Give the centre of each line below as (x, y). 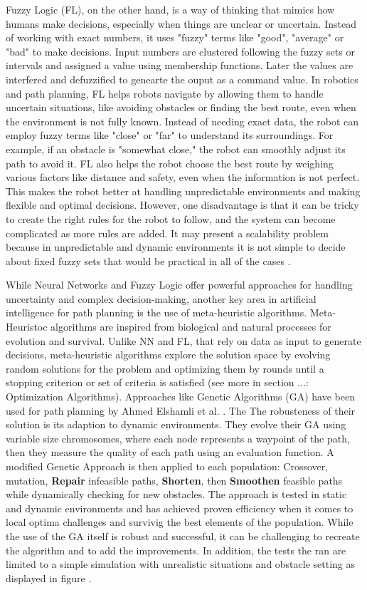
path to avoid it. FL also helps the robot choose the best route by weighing (170, 163)
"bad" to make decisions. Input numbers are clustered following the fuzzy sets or (180, 51)
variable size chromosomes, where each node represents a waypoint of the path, (178, 438)
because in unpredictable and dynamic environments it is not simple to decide (176, 247)
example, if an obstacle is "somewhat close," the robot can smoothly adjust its (176, 149)
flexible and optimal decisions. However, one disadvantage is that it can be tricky (182, 205)
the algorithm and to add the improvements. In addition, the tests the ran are (176, 550)
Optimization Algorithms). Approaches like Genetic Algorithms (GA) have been (180, 397)
